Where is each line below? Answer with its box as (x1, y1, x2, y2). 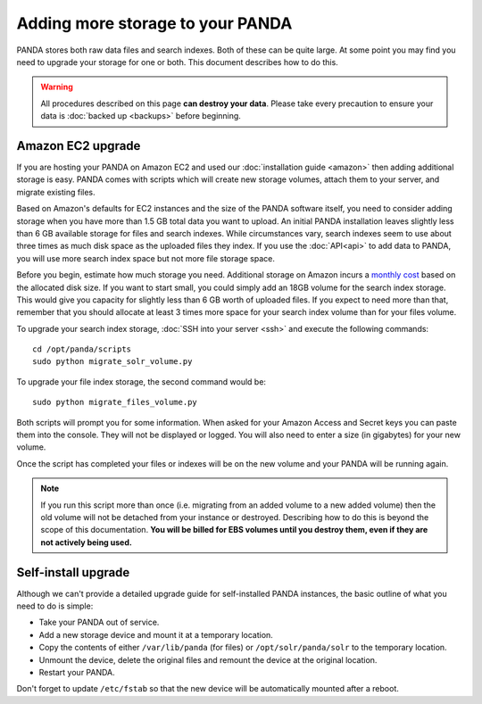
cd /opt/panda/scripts (32, 344, 132, 354)
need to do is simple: (16, 600, 94, 611)
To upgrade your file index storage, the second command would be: (16, 376, 267, 387)
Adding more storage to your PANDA (16, 13, 293, 33)
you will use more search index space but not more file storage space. (16, 253, 276, 263)
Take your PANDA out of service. (38, 617, 160, 628)
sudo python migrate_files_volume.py (32, 397, 198, 408)
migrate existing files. (16, 186, 96, 197)
